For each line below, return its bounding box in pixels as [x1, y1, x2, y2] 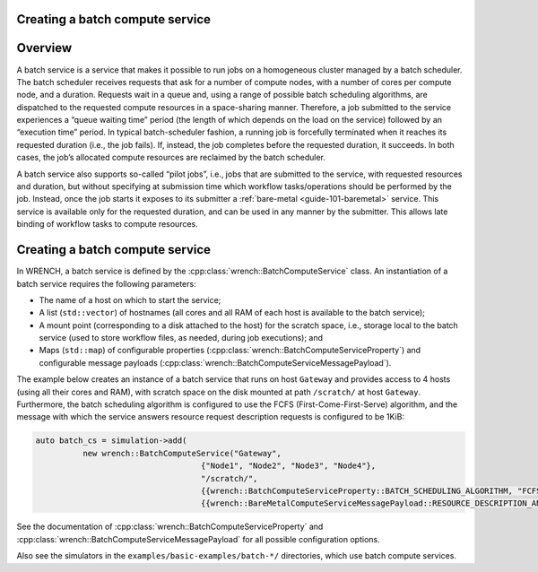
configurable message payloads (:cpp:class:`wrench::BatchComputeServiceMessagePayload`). [39, 357, 392, 368]
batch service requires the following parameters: [16, 278, 196, 289]
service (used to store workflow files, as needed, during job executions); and [39, 333, 323, 343]
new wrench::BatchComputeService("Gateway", [82, 448, 282, 458]
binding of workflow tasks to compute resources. [16, 219, 199, 230]
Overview [16, 40, 73, 56]
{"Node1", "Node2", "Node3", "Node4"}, [200, 461, 377, 471]
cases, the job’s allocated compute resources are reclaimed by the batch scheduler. [16, 152, 326, 163]
